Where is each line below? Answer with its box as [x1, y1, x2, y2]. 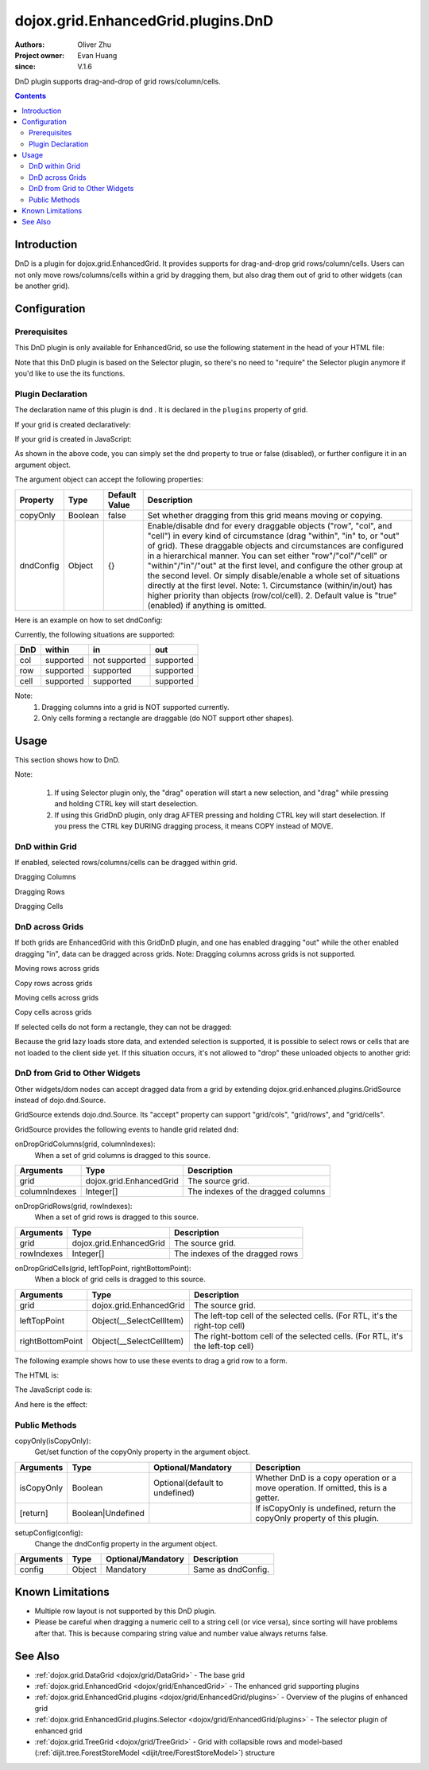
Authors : [14, 40, 45, 49]
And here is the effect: [14, 1399, 88, 1409]
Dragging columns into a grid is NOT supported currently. [41, 702, 230, 712]
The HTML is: [14, 1370, 60, 1380]
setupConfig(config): [14, 1528, 83, 1538]
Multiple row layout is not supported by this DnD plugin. [34, 1606, 217, 1616]
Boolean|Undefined [71, 1507, 145, 1519]
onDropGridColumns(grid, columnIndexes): [14, 1139, 156, 1149]
